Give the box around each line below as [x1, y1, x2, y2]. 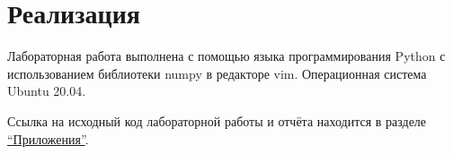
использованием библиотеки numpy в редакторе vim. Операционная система [7, 64, 427, 82]
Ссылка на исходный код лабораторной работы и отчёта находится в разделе [7, 111, 427, 130]
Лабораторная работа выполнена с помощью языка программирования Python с [7, 47, 446, 65]
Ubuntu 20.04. [7, 81, 86, 100]
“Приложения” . [7, 129, 89, 148]
